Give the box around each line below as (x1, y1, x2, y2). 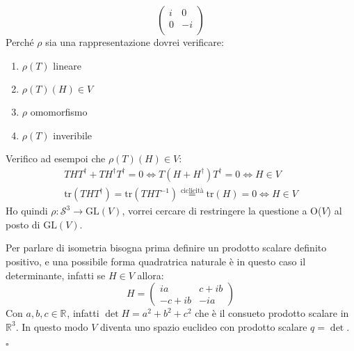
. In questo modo (15, 319, 88, 334)
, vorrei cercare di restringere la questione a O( (122, 203, 322, 218)
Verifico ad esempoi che (6, 151, 106, 166)
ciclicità (180, 187, 204, 194)
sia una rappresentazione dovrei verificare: (45, 35, 224, 49)
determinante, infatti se (6, 267, 106, 282)
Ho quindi (6, 203, 48, 218)
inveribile (53, 127, 92, 142)
